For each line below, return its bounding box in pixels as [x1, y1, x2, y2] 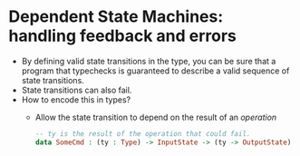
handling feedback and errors [8, 25, 237, 46]
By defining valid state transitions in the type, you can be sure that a [21, 55, 276, 66]
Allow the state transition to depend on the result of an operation [34, 112, 277, 122]
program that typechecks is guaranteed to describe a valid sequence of [21, 65, 290, 76]
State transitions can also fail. [21, 84, 132, 95]
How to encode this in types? [21, 93, 131, 105]
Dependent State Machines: [8, 6, 224, 27]
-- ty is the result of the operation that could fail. [34, 129, 251, 138]
